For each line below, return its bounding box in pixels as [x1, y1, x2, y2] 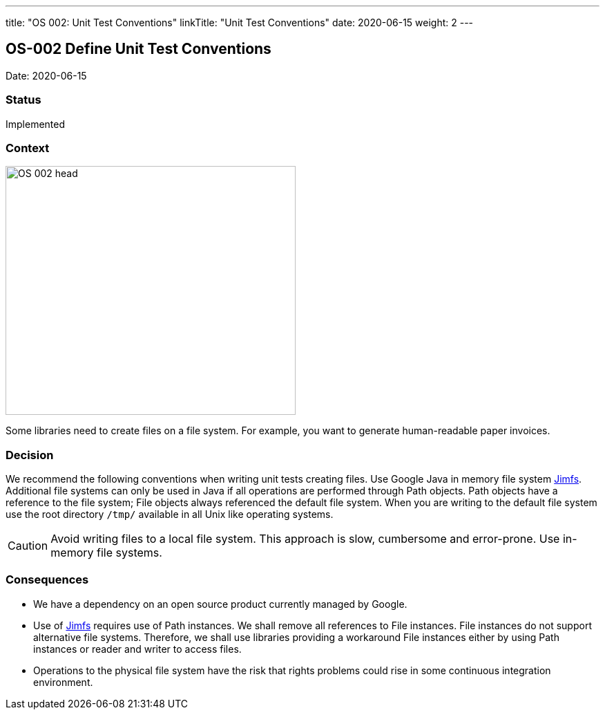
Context [6, 140, 50, 155]
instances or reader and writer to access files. [33, 642, 242, 655]
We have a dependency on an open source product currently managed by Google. [33, 597, 407, 610]
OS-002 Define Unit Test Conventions [6, 40, 271, 58]
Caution [8, 539, 48, 553]
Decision [6, 447, 54, 462]
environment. [33, 676, 93, 688]
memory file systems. [50, 546, 162, 560]
